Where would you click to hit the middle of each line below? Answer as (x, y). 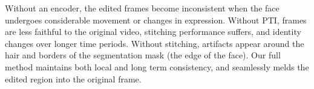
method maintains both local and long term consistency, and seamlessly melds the (157, 66)
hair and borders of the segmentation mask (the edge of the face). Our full (143, 55)
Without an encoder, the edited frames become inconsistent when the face (142, 8)
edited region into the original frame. (73, 78)
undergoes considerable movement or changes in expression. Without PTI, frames (156, 20)
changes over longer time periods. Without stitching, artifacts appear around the (155, 43)
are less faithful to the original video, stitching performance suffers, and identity (153, 32)
